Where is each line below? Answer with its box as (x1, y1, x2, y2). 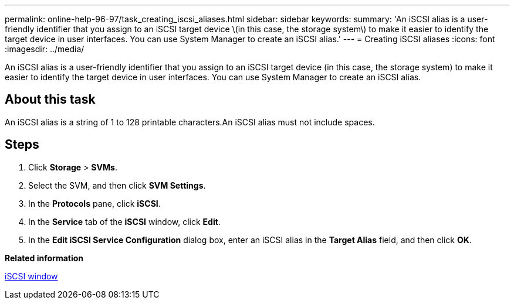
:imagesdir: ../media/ (5, 44, 84, 54)
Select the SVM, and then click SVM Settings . (28, 180, 206, 190)
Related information (5, 252, 84, 263)
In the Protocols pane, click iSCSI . (28, 198, 161, 209)
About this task (5, 92, 96, 107)
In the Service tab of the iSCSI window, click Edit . (28, 216, 221, 227)
